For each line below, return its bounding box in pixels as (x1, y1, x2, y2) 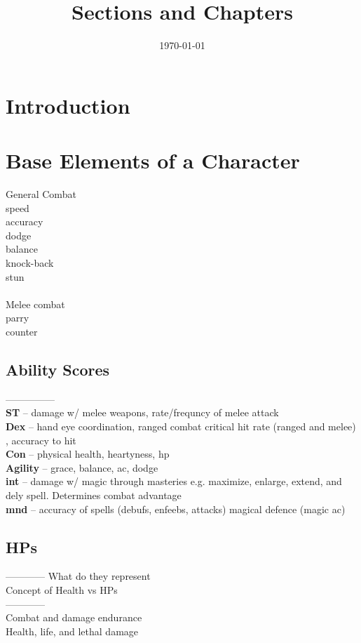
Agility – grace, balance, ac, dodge (6, 460, 158, 475)
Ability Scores (6, 358, 110, 380)
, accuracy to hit (6, 432, 76, 447)
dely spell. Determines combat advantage (6, 487, 182, 502)
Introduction (6, 91, 130, 119)
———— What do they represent (6, 569, 151, 583)
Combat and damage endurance (6, 610, 142, 625)
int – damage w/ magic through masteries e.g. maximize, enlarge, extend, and (6, 474, 342, 489)
